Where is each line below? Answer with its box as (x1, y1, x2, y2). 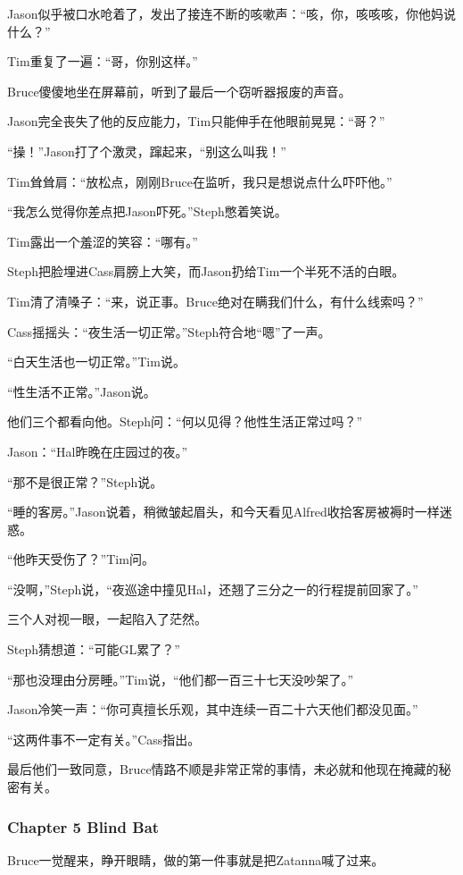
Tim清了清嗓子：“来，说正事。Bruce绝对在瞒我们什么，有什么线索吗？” (7, 291, 424, 310)
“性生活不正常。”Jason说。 (7, 382, 156, 400)
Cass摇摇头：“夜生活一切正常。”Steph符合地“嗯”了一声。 (7, 322, 331, 341)
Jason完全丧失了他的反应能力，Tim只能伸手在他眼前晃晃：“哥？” (7, 112, 385, 130)
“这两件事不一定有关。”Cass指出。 (7, 729, 201, 748)
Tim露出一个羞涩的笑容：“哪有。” (7, 231, 198, 250)
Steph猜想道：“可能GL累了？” (7, 640, 180, 659)
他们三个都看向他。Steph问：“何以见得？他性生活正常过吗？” (7, 412, 363, 431)
